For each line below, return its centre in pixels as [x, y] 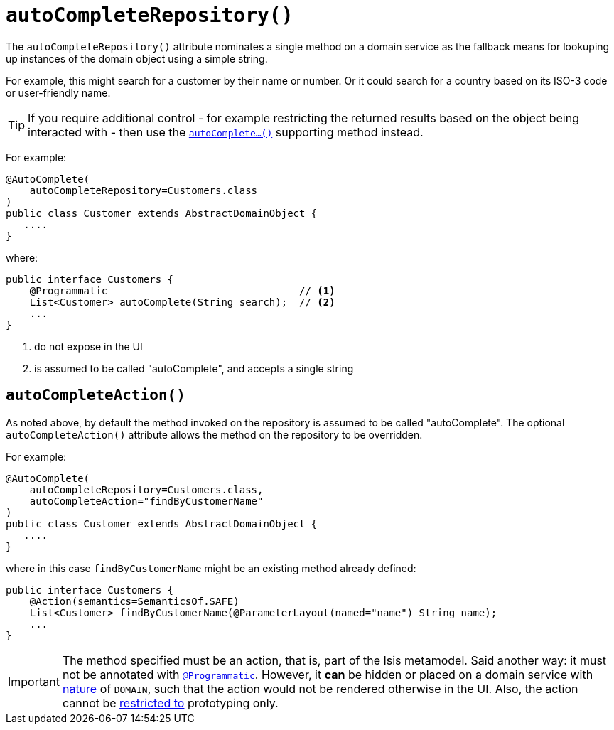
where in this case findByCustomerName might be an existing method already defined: [211, 568]
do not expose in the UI [88, 346]
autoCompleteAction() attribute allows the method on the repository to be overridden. [214, 434]
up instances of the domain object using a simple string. [137, 58]
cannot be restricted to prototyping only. [170, 703]
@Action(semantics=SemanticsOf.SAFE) [134, 601]
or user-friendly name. [58, 92]
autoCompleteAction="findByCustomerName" [146, 501]
